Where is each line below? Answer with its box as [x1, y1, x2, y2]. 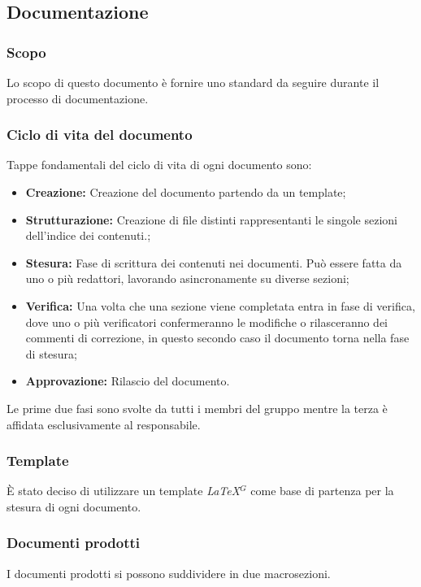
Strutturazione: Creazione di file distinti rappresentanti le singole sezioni [25, 211, 397, 228]
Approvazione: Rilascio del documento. [25, 372, 230, 389]
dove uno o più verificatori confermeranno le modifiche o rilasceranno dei [25, 313, 388, 330]
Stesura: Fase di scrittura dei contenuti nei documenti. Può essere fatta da [25, 254, 402, 271]
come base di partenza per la [250, 482, 394, 499]
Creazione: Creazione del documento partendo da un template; [25, 184, 346, 200]
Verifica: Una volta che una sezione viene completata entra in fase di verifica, [25, 297, 415, 314]
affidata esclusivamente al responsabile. [7, 415, 201, 433]
